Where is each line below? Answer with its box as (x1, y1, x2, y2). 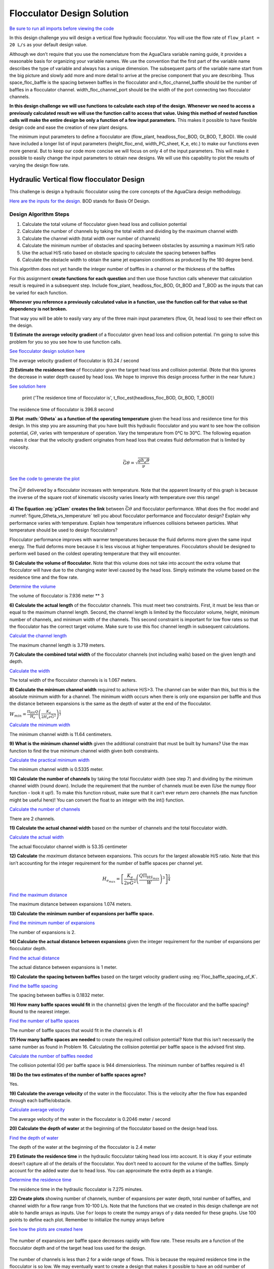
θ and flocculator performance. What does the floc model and (129, 506, 259, 512)
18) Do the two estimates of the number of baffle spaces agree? (9, 1072, 147, 1078)
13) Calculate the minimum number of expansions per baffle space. (9, 910, 154, 916)
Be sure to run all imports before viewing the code (9, 25, 114, 31)
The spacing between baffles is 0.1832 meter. (9, 992, 105, 998)
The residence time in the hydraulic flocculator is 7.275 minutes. (9, 1186, 143, 1192)
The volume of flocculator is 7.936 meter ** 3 (9, 593, 104, 599)
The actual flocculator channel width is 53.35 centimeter (9, 843, 128, 850)
